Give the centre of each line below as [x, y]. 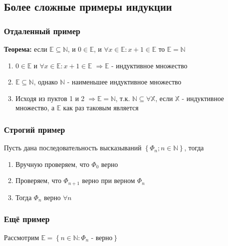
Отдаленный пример [42, 31]
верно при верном [109, 180]
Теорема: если [26, 49]
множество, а [35, 108]
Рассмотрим [21, 237]
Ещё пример [27, 219]
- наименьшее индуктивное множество [124, 82]
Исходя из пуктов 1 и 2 [50, 98]
